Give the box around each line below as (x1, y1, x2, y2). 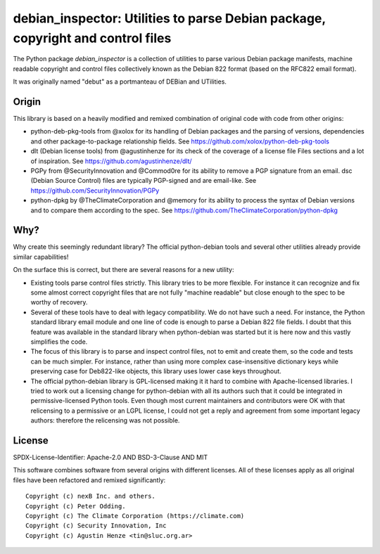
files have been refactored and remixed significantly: (13, 475, 166, 484)
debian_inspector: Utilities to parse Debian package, (13, 11, 327, 26)
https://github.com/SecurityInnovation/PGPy (30, 186, 160, 195)
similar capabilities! (13, 252, 69, 261)
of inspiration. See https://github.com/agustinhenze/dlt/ (30, 157, 193, 165)
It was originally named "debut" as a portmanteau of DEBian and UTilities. (13, 77, 227, 86)
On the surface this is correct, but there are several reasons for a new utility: (13, 266, 235, 274)
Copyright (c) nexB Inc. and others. (25, 492, 156, 501)
